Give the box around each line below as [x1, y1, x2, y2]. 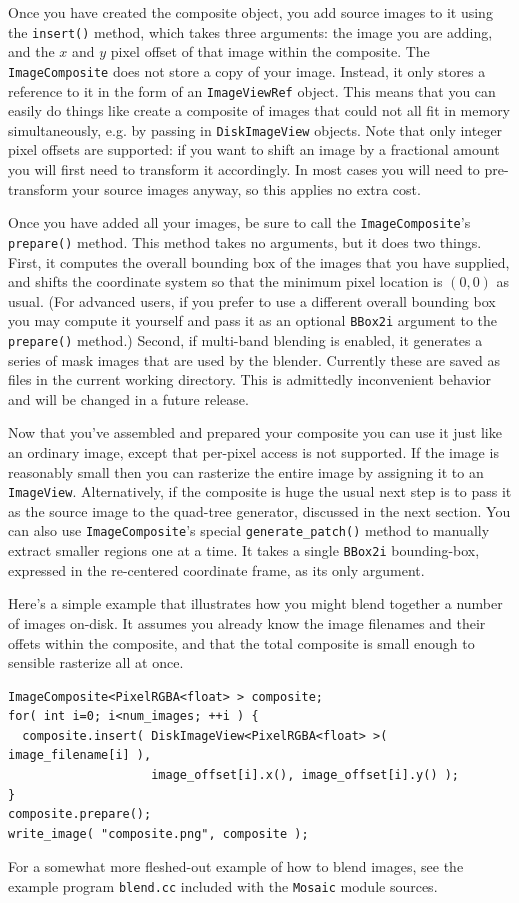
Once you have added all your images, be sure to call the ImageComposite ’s [8, 212, 471, 233]
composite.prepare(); [8, 807, 152, 822]
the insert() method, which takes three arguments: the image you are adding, [8, 21, 493, 42]
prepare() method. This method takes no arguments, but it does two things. [8, 231, 482, 252]
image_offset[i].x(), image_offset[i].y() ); [151, 768, 460, 783]
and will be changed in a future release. [8, 388, 249, 409]
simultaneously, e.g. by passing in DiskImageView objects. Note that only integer [8, 119, 503, 140]
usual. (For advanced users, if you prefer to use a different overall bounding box [8, 290, 496, 311]
